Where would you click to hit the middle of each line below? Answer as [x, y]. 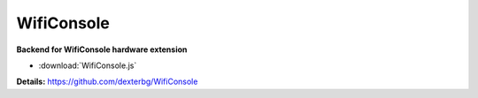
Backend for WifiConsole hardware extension [102, 49]
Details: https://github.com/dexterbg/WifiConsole [107, 82]
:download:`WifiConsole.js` [88, 65]
